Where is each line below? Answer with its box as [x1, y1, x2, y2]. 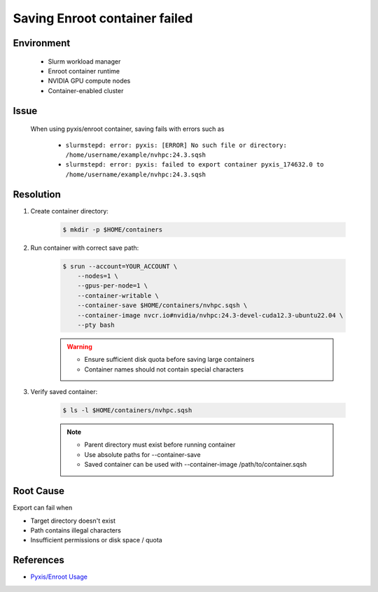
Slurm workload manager [48, 57, 121, 66]
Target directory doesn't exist [30, 516, 115, 525]
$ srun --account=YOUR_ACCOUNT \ [62, 262, 178, 270]
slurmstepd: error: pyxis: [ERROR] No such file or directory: [65, 141, 287, 149]
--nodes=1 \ [77, 272, 119, 280]
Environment [13, 37, 71, 49]
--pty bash [77, 320, 115, 329]
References [13, 554, 64, 566]
